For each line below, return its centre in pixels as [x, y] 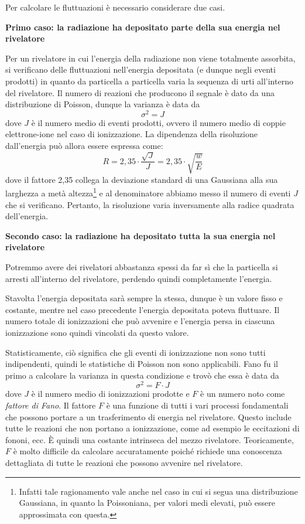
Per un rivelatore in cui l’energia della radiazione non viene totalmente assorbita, [150, 58]
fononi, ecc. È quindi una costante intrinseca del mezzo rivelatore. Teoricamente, [150, 439]
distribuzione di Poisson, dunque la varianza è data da [103, 104]
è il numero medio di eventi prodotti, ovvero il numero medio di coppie [158, 122]
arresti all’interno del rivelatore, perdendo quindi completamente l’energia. [139, 278]
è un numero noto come [243, 394]
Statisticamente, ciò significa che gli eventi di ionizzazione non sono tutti [136, 352]
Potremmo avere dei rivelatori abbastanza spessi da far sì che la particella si [142, 267]
